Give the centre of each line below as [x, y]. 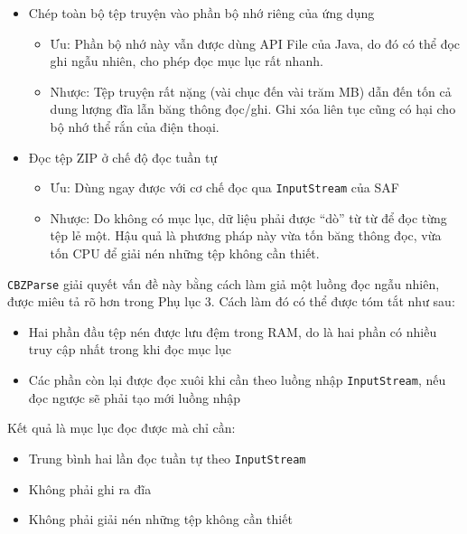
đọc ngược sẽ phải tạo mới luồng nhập [135, 397]
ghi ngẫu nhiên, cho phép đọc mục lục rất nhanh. [187, 61]
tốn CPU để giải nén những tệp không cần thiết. [185, 253]
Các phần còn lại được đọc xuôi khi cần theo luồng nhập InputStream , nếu [237, 380]
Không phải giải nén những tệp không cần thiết [160, 519]
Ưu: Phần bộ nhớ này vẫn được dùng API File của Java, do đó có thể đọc [255, 43]
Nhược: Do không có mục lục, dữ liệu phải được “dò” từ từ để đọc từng [248, 217]
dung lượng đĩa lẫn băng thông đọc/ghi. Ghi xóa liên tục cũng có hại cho [253, 109]
